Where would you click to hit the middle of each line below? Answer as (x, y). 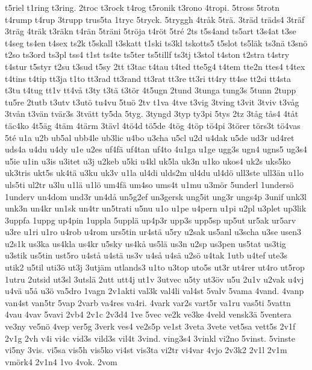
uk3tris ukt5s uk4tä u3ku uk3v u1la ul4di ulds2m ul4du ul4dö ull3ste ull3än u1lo (154, 173)
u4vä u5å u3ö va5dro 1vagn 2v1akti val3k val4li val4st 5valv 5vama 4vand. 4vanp (154, 291)
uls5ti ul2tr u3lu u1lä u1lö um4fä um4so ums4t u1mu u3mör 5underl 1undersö (149, 184)
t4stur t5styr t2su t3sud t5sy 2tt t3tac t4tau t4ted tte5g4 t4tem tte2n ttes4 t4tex (155, 66)
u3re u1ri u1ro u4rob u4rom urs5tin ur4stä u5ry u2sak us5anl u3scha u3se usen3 (153, 232)
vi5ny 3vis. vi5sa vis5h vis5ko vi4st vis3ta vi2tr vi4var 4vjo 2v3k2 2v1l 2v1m (146, 350)
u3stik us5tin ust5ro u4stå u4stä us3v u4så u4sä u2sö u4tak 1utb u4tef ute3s (146, 255)
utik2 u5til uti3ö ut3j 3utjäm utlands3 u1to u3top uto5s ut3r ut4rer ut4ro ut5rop (155, 267)
